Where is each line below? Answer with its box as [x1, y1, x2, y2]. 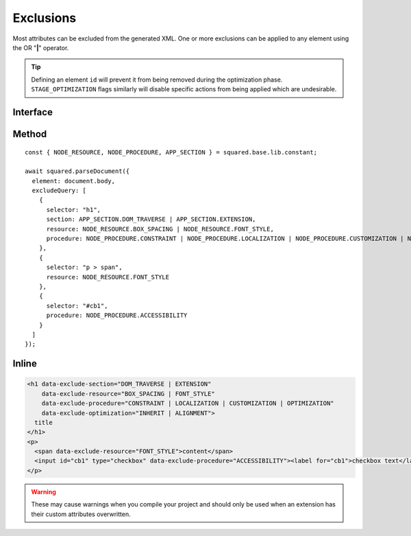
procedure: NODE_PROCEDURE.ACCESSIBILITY [46, 312, 188, 319]
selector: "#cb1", [46, 302, 108, 310]
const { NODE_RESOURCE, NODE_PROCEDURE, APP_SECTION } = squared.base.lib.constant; [25, 148, 318, 156]
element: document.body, [32, 177, 116, 185]
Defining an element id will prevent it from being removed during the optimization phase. [31, 75, 283, 84]
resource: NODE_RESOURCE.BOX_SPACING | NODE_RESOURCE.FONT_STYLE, [46, 225, 274, 233]
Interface [12, 106, 53, 118]
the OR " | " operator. [12, 43, 69, 51]
